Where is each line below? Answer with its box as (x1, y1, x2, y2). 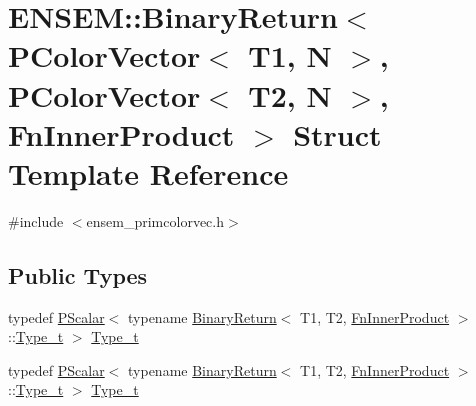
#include (8, 210, 64, 231)
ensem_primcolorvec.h (86, 210, 224, 231)
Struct (293, 113, 382, 154)
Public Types (8, 259, 148, 290)
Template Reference (8, 152, 289, 193)
